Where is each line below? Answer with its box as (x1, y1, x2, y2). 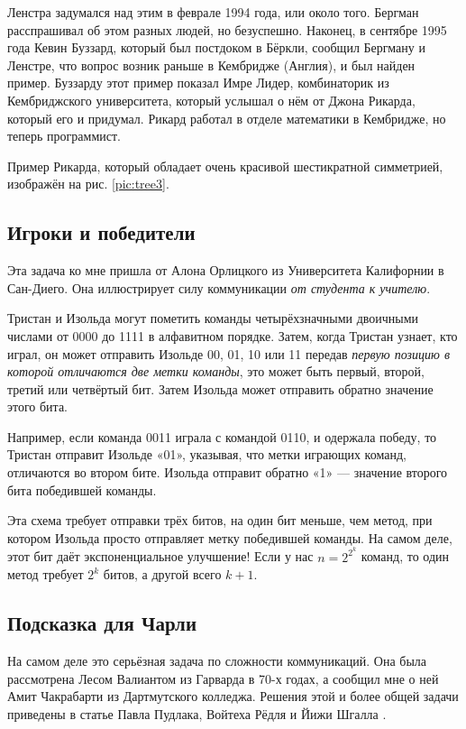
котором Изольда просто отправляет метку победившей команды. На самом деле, (7, 528, 452, 547)
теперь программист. (7, 126, 121, 145)
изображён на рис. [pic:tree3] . (7, 174, 169, 193)
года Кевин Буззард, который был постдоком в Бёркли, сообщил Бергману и (7, 38, 425, 57)
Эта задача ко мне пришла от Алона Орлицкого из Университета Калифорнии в (7, 261, 444, 280)
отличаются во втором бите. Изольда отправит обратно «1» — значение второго (7, 463, 448, 482)
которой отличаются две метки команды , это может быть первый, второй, (7, 362, 425, 381)
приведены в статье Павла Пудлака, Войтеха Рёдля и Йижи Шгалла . (7, 704, 387, 723)
